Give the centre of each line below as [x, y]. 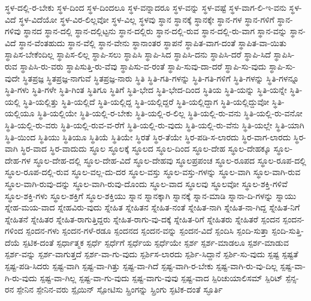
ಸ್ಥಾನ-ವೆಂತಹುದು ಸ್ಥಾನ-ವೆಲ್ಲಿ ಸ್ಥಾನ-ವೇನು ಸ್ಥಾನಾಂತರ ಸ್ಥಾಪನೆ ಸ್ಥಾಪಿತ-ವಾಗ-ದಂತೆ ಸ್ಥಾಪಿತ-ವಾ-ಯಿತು [153, 42]
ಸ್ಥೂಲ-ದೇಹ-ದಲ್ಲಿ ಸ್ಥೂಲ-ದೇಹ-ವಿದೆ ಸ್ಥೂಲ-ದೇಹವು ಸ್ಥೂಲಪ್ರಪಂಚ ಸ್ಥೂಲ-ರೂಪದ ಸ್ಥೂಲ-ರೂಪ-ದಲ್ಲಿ [170, 160]
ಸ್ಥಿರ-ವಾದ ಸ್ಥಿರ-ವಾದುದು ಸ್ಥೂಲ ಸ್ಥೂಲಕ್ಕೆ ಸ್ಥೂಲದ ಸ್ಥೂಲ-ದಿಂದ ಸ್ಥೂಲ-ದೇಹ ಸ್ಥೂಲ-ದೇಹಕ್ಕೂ [146, 148]
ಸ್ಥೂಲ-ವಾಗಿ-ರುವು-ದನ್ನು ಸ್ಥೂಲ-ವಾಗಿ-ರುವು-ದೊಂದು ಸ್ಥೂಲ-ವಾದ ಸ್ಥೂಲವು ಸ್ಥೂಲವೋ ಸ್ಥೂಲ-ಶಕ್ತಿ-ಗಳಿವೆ [146, 183]
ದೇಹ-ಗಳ [18, 160]
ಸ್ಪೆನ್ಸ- [292, 277]
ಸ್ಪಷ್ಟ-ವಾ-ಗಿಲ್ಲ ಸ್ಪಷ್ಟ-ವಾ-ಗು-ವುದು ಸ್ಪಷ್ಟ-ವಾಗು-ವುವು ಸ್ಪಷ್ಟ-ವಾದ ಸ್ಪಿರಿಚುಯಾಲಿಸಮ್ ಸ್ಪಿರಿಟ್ [161, 277]
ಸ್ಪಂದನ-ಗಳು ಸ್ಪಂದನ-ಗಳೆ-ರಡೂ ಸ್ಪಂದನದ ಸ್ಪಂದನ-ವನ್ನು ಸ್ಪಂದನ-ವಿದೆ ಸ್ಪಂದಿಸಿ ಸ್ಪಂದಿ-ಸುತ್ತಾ [147, 231]
